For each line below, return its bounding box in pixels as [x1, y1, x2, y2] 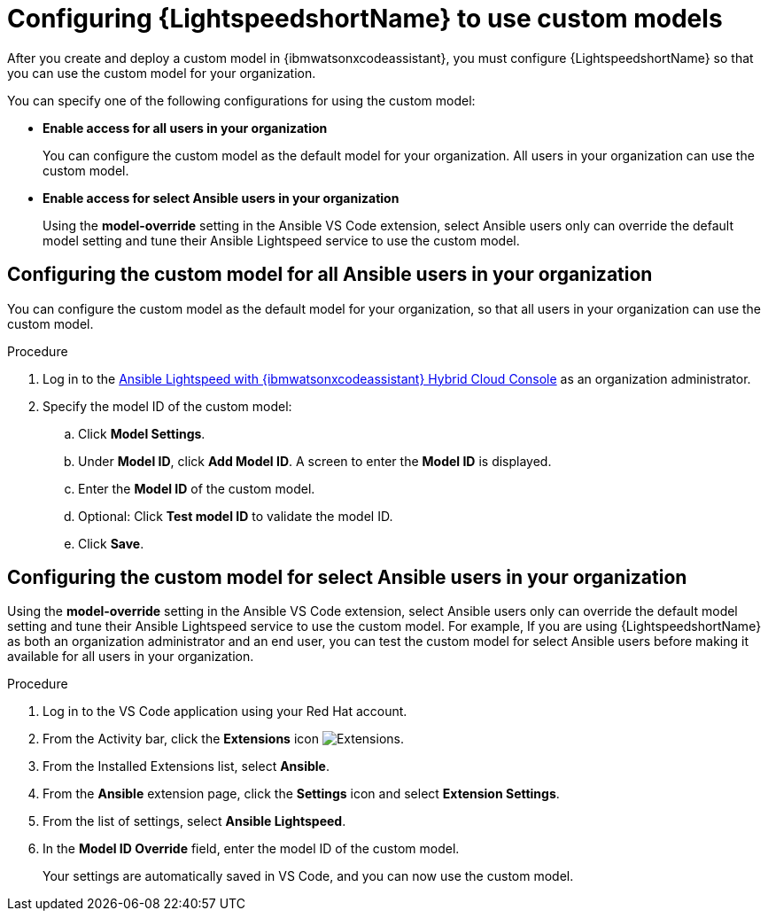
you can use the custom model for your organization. [7, 65, 316, 81]
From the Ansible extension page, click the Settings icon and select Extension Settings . [43, 786, 560, 802]
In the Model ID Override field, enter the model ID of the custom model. [43, 841, 460, 857]
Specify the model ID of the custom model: [43, 398, 292, 414]
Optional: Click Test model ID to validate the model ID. [78, 508, 393, 524]
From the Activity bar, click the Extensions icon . [43, 731, 404, 747]
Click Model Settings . [78, 425, 206, 441]
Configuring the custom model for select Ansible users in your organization [7, 566, 687, 589]
